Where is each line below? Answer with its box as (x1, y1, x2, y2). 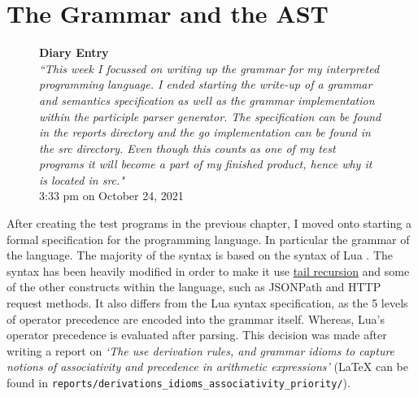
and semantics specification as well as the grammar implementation (39, 91, 375, 108)
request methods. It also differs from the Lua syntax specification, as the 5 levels (7, 294, 408, 312)
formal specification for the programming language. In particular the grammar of (7, 230, 410, 247)
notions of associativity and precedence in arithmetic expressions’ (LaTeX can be (7, 358, 409, 375)
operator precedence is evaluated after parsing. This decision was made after (7, 326, 387, 343)
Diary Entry (39, 44, 109, 61)
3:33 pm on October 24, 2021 (39, 187, 184, 204)
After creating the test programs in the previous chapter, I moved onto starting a (7, 215, 411, 232)
